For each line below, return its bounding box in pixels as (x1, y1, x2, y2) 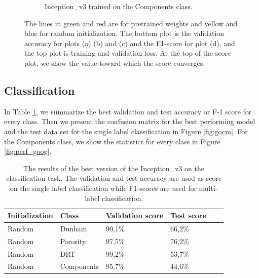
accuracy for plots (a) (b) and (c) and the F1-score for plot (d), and (24, 37, 235, 48)
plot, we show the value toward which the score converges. (24, 57, 205, 68)
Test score (170, 210, 206, 221)
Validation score (106, 210, 164, 221)
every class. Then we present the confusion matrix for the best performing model (4, 116, 255, 127)
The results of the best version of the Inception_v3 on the (23, 163, 204, 173)
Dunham (60, 223, 87, 233)
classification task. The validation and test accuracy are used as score (6, 173, 222, 183)
